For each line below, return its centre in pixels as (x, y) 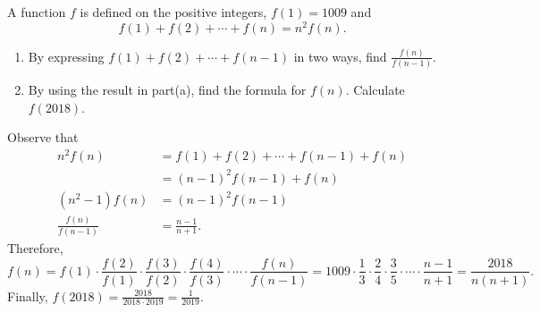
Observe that (43, 137)
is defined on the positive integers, (173, 12)
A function (37, 12)
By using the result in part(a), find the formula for (167, 90)
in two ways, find (340, 56)
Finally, (28, 295)
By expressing (66, 56)
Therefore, (35, 247)
